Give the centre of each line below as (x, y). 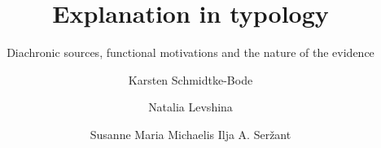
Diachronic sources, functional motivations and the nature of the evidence (190, 52)
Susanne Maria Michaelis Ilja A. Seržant (190, 134)
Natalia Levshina (190, 107)
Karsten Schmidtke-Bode (190, 79)
